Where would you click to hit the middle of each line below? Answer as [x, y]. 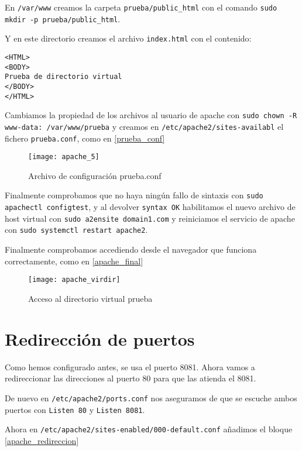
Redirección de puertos [100, 338]
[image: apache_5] [64, 157]
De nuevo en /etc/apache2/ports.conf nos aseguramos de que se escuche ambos [151, 397]
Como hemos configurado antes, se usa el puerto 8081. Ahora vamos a [130, 366]
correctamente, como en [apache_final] [74, 261]
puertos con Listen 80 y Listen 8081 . [75, 409]
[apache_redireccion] [42, 440]
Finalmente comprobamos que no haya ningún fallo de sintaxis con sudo [134, 195]
